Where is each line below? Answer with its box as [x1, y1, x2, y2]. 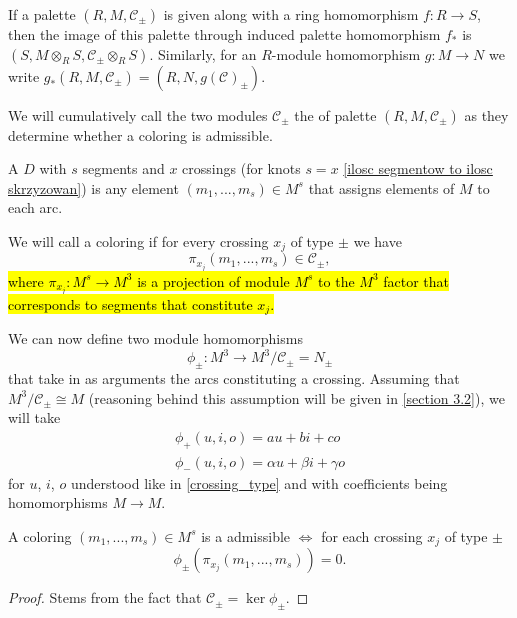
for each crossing [321, 525, 423, 546]
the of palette [294, 104, 377, 125]
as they [464, 104, 509, 125]
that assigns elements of [308, 177, 455, 198]
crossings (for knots [182, 158, 301, 179]
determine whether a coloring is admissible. [8, 124, 273, 145]
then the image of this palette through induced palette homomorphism [8, 24, 441, 44]
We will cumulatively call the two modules [8, 104, 268, 125]
